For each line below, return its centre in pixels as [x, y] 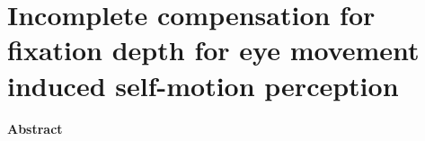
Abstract [35, 128]
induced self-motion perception [203, 85]
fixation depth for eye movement [213, 50]
